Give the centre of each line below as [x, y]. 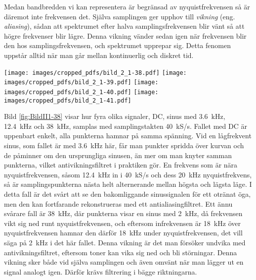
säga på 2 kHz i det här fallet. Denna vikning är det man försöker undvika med [125, 242]
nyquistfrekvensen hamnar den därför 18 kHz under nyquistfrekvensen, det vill [123, 233]
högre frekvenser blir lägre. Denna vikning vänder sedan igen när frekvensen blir [125, 35]
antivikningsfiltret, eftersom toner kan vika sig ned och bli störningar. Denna [121, 252]
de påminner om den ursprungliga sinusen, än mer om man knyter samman [118, 155]
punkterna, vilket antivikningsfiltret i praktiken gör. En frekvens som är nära [121, 165]
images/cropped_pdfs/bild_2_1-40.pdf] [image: [81, 92]
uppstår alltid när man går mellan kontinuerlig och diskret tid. [99, 55]
